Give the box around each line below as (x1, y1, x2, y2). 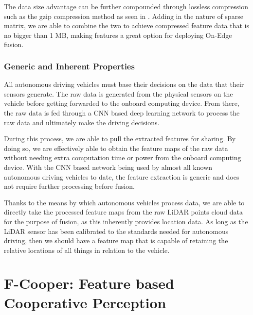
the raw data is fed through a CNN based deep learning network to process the (4, 107, 240, 117)
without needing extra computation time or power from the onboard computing (4, 152, 241, 163)
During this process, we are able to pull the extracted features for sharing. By (4, 133, 236, 144)
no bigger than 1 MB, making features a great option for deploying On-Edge (4, 30, 232, 40)
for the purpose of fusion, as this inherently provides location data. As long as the (4, 216, 248, 226)
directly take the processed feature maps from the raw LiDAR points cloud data (4, 207, 243, 217)
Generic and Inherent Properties (4, 60, 135, 72)
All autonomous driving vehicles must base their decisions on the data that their (4, 79, 244, 89)
